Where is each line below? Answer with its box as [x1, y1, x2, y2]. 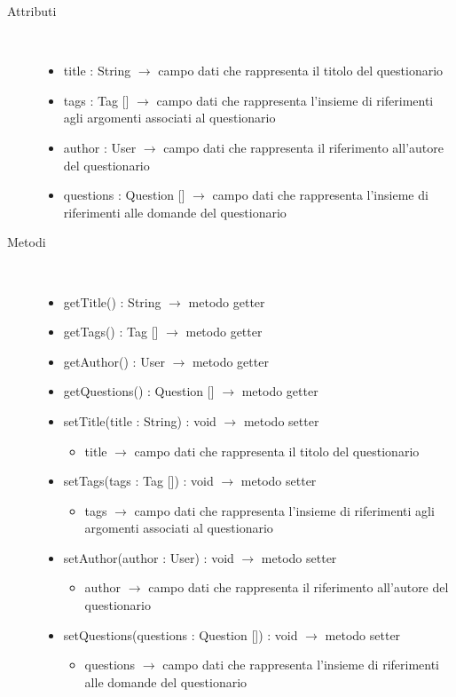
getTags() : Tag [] [63, 322, 159, 341]
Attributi [7, 2, 57, 20]
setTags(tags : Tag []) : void [63, 471, 214, 490]
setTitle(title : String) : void [63, 411, 216, 430]
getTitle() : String [63, 292, 161, 311]
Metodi [7, 233, 46, 251]
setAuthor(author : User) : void [63, 548, 234, 566]
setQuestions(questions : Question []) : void [63, 625, 298, 644]
